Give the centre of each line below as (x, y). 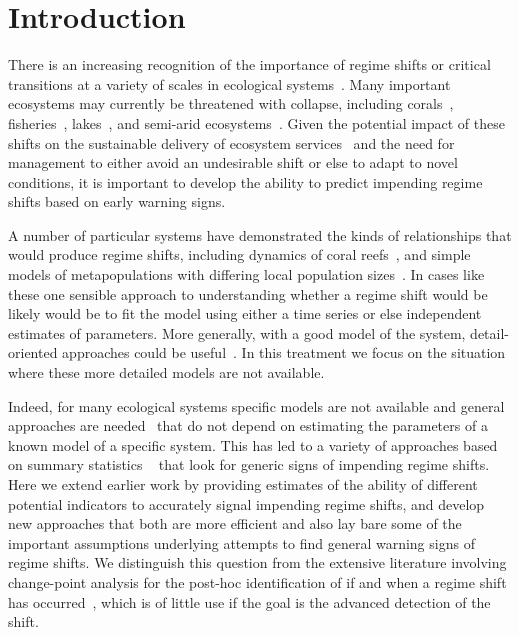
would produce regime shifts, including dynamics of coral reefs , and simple (239, 254)
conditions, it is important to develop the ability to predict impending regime (245, 181)
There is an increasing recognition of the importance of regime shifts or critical (249, 64)
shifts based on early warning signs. (117, 201)
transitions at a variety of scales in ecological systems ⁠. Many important (229, 83)
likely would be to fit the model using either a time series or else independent (245, 313)
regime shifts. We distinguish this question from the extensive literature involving (257, 562)
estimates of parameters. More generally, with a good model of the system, (237, 332)
